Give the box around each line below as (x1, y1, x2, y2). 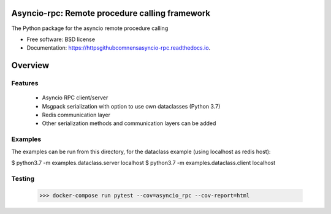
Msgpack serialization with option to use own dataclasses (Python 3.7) (42, 102, 221, 110)
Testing (11, 174, 35, 183)
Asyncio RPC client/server (42, 94, 108, 101)
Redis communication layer (42, 111, 110, 119)
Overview (11, 60, 50, 71)
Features (11, 79, 39, 88)
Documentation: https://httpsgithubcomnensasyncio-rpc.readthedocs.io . (26, 44, 211, 52)
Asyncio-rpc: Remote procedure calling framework (11, 8, 211, 18)
